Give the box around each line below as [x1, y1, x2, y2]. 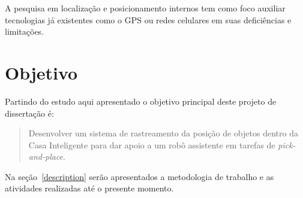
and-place [28, 150, 64, 163]
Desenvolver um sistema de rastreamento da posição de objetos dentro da [28, 127, 298, 139]
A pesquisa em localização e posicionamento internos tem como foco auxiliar [5, 2, 286, 14]
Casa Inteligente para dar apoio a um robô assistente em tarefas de [28, 138, 275, 151]
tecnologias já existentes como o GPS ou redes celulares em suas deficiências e [5, 13, 292, 26]
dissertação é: [5, 106, 54, 119]
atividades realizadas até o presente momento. [5, 182, 174, 194]
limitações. [5, 25, 44, 38]
